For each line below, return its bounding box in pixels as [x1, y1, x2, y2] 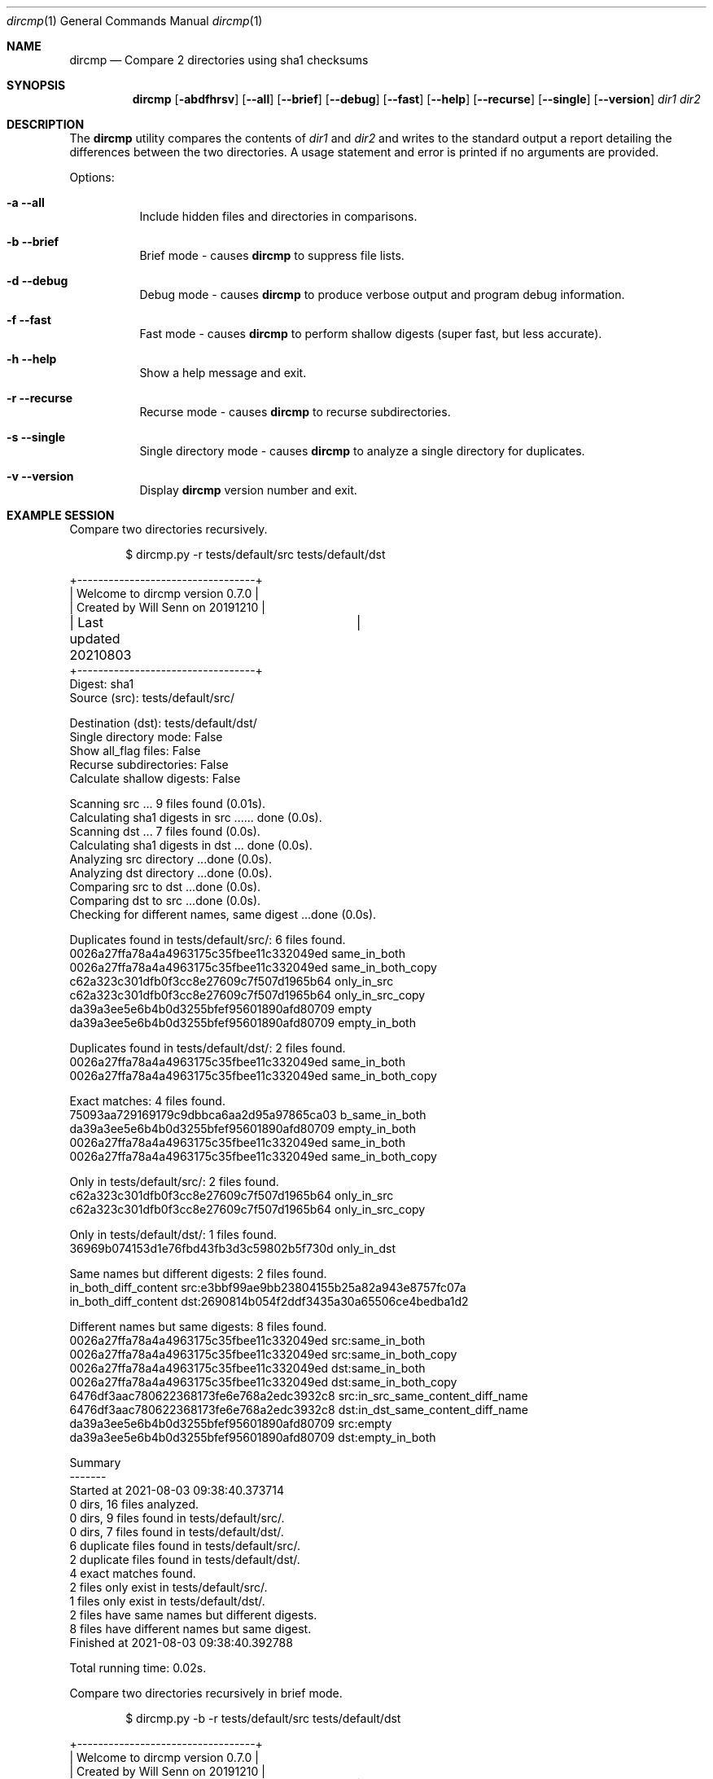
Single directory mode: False [69, 730, 223, 744]
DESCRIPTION [7, 117, 85, 131]
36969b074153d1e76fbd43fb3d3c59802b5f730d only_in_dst [69, 1241, 396, 1255]
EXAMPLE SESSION [7, 508, 115, 522]
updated [69, 630, 120, 647]
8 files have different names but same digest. [69, 1622, 312, 1636]
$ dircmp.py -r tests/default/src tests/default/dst [125, 547, 386, 561]
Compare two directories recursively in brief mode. [69, 1686, 343, 1700]
